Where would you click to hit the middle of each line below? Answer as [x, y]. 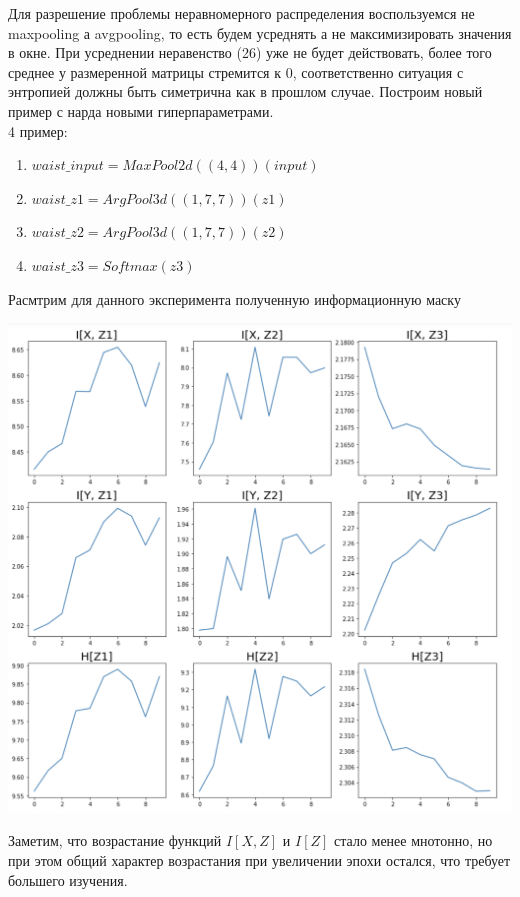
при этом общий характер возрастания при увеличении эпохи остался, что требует [259, 860]
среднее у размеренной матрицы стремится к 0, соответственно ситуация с [236, 71]
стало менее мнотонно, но [413, 840]
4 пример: [38, 130]
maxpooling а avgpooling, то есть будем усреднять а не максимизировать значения [260, 32]
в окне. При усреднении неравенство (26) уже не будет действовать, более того [250, 52]
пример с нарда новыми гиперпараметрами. [141, 110]
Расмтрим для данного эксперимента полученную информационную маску [234, 298]
